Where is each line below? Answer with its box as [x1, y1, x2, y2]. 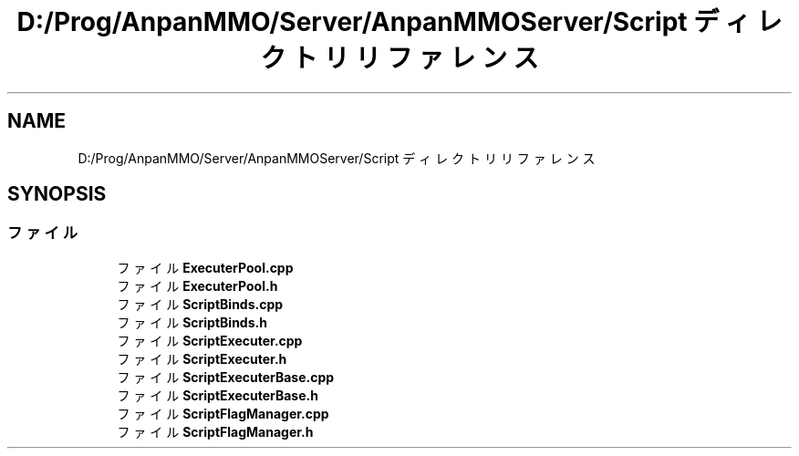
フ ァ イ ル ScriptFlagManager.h [117, 423, 314, 440]
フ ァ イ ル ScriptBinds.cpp [117, 295, 284, 312]
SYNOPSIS [7, 182, 107, 206]
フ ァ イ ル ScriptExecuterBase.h [117, 387, 318, 403]
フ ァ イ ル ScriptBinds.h [117, 314, 267, 330]
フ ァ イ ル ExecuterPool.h [117, 277, 278, 294]
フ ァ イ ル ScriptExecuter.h [117, 350, 287, 367]
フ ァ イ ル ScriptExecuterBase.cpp [117, 368, 335, 385]
